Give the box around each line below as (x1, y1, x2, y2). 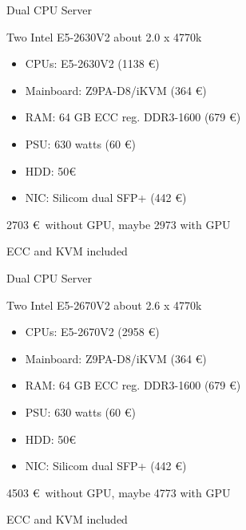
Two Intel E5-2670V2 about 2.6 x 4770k (6, 296, 202, 313)
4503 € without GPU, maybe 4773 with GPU (6, 484, 231, 500)
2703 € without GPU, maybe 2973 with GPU (6, 216, 231, 232)
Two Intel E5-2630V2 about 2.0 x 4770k (6, 28, 202, 45)
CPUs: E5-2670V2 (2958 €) (25, 323, 160, 340)
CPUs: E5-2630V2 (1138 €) (25, 55, 160, 72)
